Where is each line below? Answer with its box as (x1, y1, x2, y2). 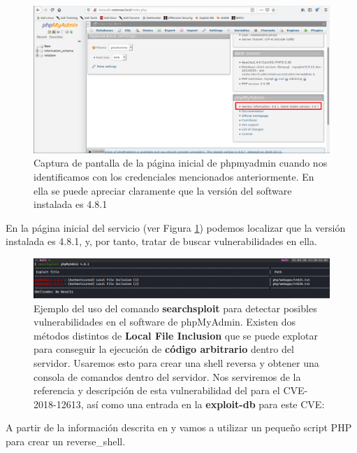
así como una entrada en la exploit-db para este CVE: (87, 396, 325, 411)
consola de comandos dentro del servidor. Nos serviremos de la (34, 369, 301, 384)
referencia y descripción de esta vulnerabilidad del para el (34, 383, 280, 398)
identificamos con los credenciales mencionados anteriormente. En (34, 169, 314, 183)
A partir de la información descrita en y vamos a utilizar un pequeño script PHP (6, 420, 352, 435)
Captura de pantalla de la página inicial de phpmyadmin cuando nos (34, 155, 328, 170)
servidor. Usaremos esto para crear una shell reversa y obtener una (34, 356, 319, 370)
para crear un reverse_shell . (6, 433, 126, 448)
